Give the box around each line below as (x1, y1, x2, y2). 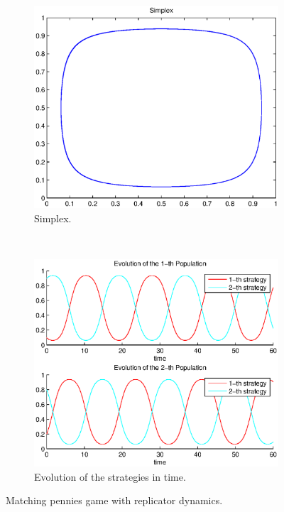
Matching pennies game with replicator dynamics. (6, 493, 223, 508)
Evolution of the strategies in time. (34, 469, 186, 484)
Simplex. (34, 210, 72, 225)
